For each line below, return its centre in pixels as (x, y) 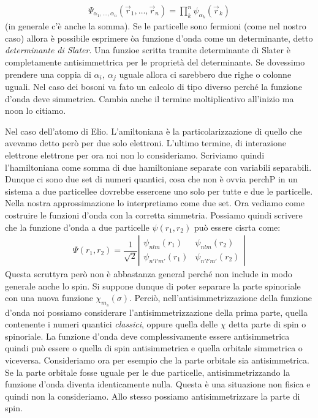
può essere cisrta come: (237, 227)
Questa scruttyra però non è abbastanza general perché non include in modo (149, 274)
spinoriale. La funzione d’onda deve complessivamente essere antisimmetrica (147, 336)
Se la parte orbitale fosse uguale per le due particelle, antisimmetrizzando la (148, 372)
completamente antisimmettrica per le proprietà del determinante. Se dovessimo (155, 62)
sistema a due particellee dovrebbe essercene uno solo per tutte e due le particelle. (159, 191)
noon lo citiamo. (36, 110)
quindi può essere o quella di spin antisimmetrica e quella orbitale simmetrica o (154, 348)
